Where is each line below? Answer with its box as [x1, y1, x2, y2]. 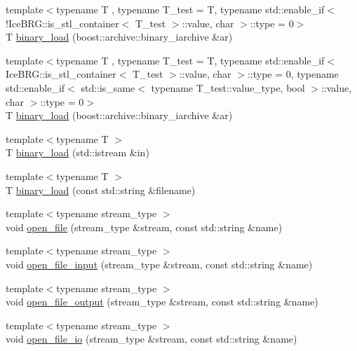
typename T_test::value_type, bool [151, 80, 305, 95]
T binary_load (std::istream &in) [6, 145, 149, 160]
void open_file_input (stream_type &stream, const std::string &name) [6, 256, 313, 271]
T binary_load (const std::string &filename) [6, 182, 196, 197]
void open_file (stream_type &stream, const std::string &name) [6, 219, 283, 234]
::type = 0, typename [247, 67, 339, 81]
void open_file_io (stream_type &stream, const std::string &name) [6, 331, 297, 346]
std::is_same [81, 80, 135, 95]
